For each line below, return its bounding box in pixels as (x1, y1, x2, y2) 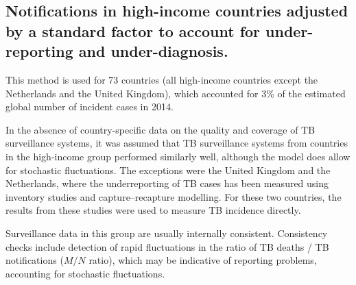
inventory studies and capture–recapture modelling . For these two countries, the (5, 189, 342, 203)
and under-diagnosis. (78, 40, 228, 62)
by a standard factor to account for (5, 20, 261, 41)
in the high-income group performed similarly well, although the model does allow (5, 149, 351, 163)
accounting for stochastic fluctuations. (5, 266, 165, 280)
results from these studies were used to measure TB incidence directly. (5, 203, 301, 217)
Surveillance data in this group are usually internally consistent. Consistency (5, 225, 328, 240)
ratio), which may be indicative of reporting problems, (88, 253, 317, 267)
